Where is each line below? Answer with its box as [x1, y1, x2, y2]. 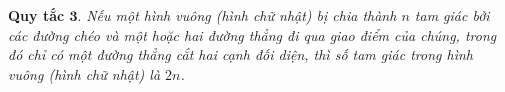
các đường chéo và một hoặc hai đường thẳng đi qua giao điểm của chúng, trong [8, 24, 497, 45]
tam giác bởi [414, 5, 490, 25]
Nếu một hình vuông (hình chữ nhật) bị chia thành [86, 5, 397, 25]
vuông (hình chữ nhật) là [8, 63, 161, 84]
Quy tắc [8, 5, 65, 25]
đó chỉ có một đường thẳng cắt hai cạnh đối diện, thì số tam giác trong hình [8, 44, 473, 65]
